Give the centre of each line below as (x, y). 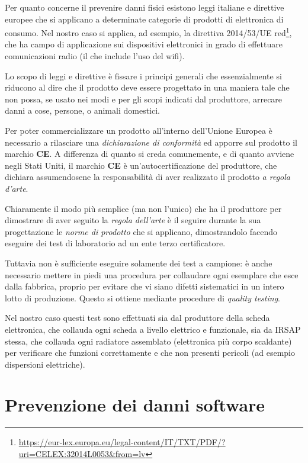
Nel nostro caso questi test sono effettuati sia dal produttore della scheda (137, 318)
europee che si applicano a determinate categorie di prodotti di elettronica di (144, 19)
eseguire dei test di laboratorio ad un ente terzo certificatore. (115, 243)
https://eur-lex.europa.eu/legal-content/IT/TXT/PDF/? (122, 442)
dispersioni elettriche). (45, 364)
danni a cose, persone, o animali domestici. (82, 110)
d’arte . (17, 188)
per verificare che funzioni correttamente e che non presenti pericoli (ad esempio (150, 353)
